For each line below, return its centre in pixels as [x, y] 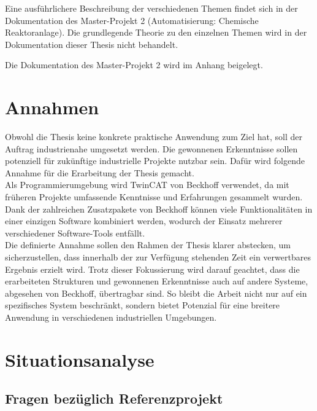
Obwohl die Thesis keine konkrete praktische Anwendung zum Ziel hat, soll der [154, 137]
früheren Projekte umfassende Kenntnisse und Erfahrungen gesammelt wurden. [154, 197]
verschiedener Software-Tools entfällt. [75, 233]
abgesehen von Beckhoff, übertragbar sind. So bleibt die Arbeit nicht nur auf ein [156, 293]
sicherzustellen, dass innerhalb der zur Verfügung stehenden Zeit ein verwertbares [158, 257]
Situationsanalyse [80, 359]
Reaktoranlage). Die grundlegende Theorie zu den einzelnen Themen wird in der [156, 32]
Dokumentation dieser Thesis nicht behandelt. [92, 44]
